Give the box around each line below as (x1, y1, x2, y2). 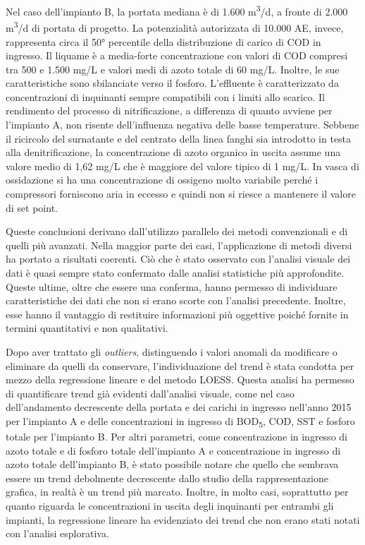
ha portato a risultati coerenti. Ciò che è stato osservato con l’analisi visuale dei (6, 251, 351, 266)
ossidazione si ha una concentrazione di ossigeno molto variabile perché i (6, 172, 318, 187)
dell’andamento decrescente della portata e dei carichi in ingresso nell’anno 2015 (6, 400, 352, 414)
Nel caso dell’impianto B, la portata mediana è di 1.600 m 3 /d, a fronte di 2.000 (6, 2, 348, 18)
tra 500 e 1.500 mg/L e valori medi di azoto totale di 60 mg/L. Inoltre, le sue (6, 61, 340, 76)
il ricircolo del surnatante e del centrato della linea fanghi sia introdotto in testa (6, 131, 352, 145)
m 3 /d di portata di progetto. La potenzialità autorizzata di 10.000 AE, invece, (6, 18, 344, 35)
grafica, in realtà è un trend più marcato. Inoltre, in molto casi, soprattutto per (6, 484, 349, 499)
